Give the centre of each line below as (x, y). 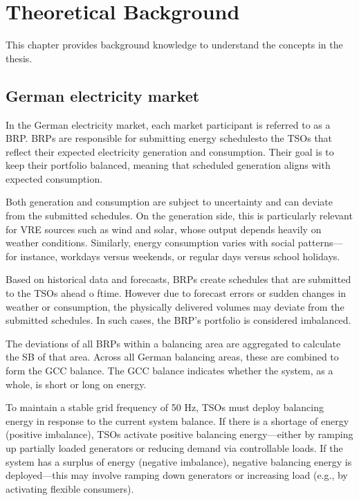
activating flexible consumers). (70, 488)
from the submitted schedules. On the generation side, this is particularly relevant (179, 216)
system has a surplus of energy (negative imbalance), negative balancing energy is (179, 461)
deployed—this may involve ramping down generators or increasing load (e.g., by (177, 475)
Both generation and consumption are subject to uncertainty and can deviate (169, 202)
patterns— (320, 243)
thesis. (19, 58)
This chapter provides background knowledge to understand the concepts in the (174, 45)
